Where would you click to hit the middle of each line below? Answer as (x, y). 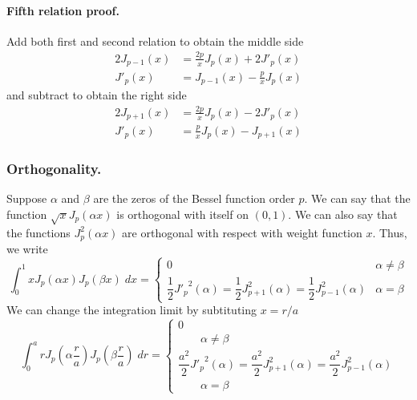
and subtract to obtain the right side (97, 94)
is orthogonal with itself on (182, 214)
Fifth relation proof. (63, 10)
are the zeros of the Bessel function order (194, 198)
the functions (38, 232)
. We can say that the (357, 198)
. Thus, (390, 232)
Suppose (27, 198)
